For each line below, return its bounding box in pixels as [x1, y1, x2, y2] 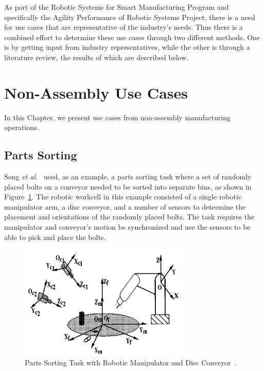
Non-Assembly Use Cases [4, 82, 188, 103]
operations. [4, 122, 39, 133]
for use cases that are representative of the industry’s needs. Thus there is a [4, 22, 243, 32]
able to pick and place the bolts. [4, 231, 106, 242]
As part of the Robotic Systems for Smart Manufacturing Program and [4, 2, 229, 12]
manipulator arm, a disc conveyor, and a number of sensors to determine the [4, 201, 246, 212]
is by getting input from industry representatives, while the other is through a [4, 42, 250, 52]
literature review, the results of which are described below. [4, 51, 189, 62]
